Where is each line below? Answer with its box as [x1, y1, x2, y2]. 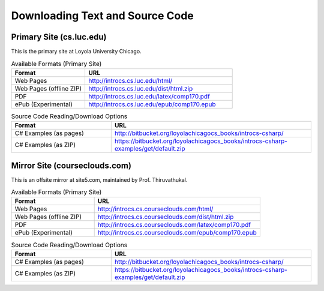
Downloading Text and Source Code [11, 9, 194, 22]
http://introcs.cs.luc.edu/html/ [88, 76, 173, 85]
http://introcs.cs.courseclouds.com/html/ [97, 205, 214, 213]
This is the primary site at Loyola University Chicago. [11, 48, 142, 55]
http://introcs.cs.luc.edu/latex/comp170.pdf [88, 92, 210, 100]
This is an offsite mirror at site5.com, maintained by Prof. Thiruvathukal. [11, 176, 188, 183]
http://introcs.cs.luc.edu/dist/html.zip [88, 84, 193, 92]
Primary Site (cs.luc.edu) [11, 32, 107, 42]
